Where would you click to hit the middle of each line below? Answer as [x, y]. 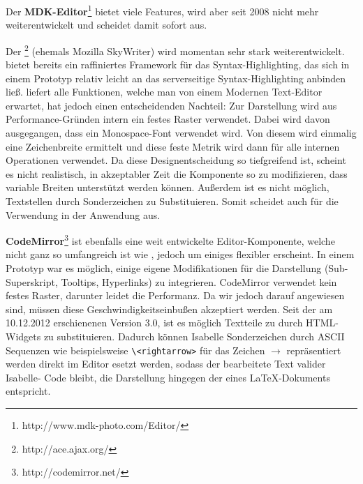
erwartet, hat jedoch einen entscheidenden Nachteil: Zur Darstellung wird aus [171, 105]
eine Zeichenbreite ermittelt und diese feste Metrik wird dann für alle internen [173, 146]
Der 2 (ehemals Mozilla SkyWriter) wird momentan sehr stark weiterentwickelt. [175, 50]
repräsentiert [314, 350]
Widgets [23, 336]
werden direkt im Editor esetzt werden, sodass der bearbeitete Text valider [166, 364]
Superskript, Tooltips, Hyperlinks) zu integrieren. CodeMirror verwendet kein [171, 281]
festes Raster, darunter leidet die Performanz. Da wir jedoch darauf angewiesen [175, 295]
